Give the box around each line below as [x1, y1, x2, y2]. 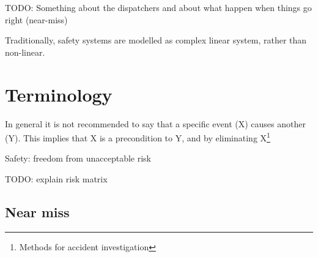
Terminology [5, 81, 113, 106]
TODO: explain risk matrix [5, 172, 108, 185]
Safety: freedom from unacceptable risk [5, 152, 151, 165]
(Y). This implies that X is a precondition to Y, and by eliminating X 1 [5, 130, 270, 144]
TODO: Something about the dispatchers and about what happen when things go [5, 1, 312, 13]
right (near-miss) [5, 13, 68, 26]
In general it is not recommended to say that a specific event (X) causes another [5, 117, 306, 130]
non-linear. [5, 45, 45, 58]
